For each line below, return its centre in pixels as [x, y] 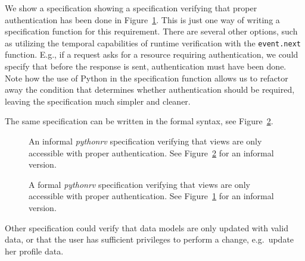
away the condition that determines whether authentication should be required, [150, 89]
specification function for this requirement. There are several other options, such [151, 31]
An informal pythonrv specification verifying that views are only [145, 141]
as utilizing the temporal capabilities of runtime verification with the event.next [153, 43]
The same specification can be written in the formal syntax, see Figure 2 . [139, 121]
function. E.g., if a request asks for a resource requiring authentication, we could [152, 54]
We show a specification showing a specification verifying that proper [131, 8]
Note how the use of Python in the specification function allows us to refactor [147, 78]
